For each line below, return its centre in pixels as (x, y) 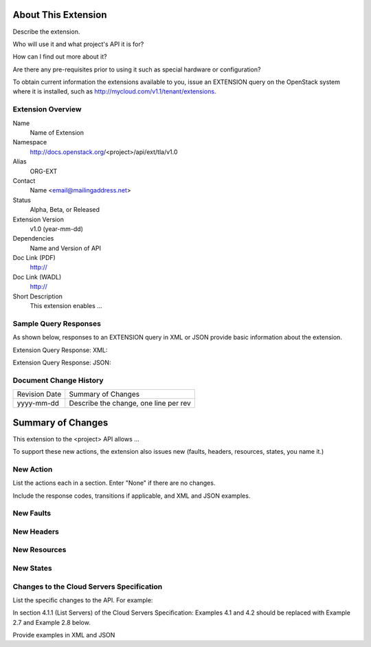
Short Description (38, 296)
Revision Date (39, 394)
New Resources (40, 550)
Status (22, 200)
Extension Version (38, 219)
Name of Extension (57, 133)
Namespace (30, 142)
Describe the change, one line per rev (130, 404)
